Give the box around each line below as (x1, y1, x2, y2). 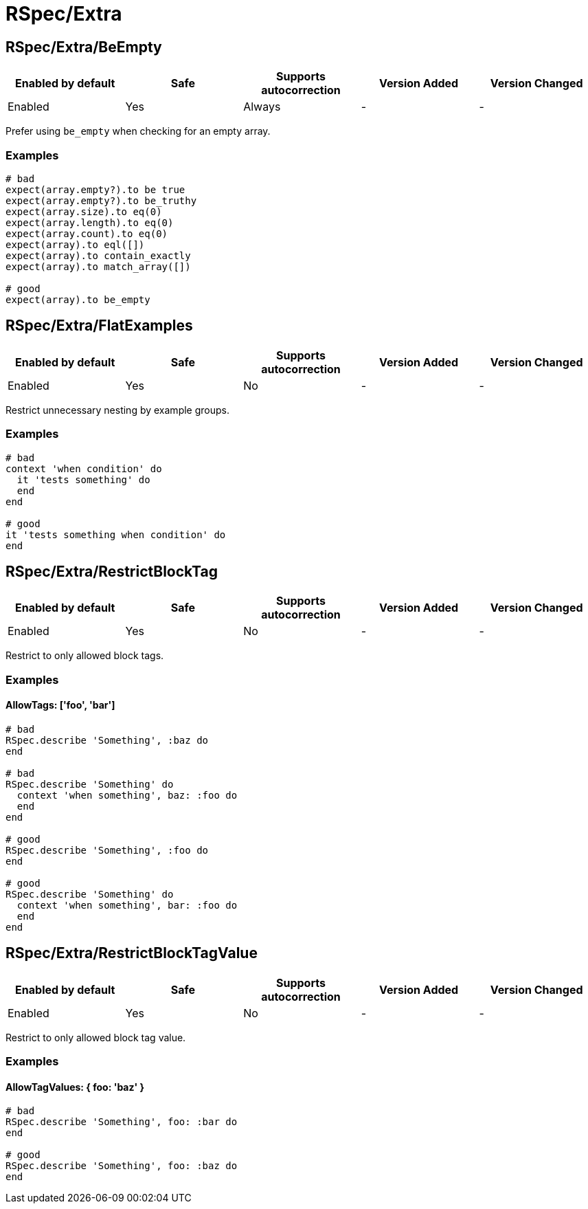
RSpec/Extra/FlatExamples (5, 317, 193, 335)
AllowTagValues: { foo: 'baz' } (5, 1080, 145, 1093)
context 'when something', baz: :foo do (16, 789, 238, 801)
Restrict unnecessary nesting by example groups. (5, 403, 229, 416)
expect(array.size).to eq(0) (5, 206, 162, 217)
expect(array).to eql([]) (5, 239, 145, 250)
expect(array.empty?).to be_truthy (5, 195, 197, 206)
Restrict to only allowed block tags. (5, 650, 164, 662)
